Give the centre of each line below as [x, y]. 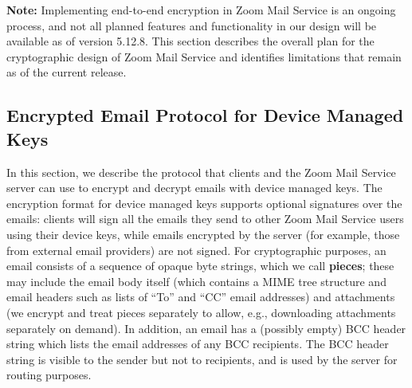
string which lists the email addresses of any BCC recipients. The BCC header [198, 344]
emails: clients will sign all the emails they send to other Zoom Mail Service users [205, 219]
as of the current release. [67, 72]
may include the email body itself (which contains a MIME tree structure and [196, 281]
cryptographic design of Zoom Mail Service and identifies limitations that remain [204, 56]
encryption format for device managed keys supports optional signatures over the [204, 203]
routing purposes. [49, 375]
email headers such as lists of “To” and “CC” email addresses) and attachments [201, 297]
